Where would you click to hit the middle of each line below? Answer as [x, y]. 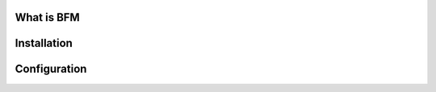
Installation [44, 43]
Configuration [51, 69]
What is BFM [47, 17]
